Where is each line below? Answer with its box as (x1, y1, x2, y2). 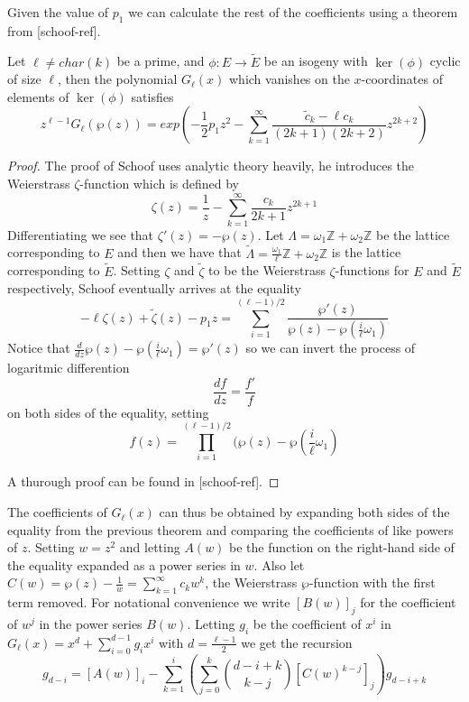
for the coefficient (360, 593, 456, 612)
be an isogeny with (263, 51, 368, 70)
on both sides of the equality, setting (7, 402, 209, 421)
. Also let (253, 555, 305, 574)
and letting (119, 538, 180, 557)
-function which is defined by (79, 173, 239, 192)
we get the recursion (241, 633, 353, 651)
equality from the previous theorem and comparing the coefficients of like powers (7, 520, 454, 539)
